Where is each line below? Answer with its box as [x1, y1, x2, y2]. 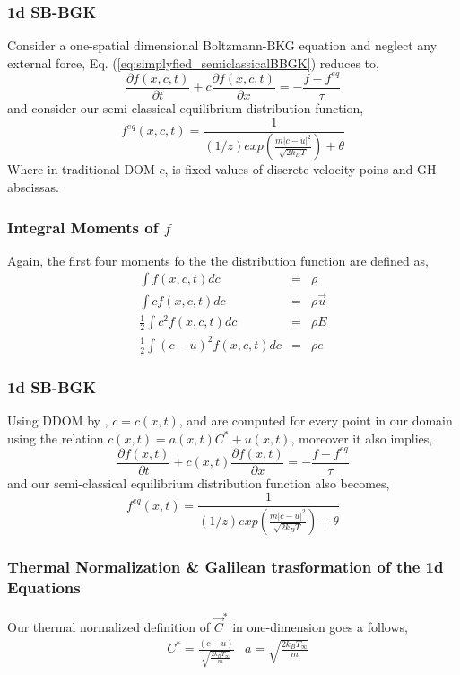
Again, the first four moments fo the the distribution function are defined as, [7, 250, 429, 269]
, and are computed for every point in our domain [178, 411, 453, 430]
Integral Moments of [7, 215, 159, 238]
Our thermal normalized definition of [7, 618, 211, 636]
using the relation [7, 428, 104, 447]
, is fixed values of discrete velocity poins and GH [164, 160, 437, 179]
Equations [7, 576, 81, 599]
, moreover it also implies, [291, 428, 433, 447]
